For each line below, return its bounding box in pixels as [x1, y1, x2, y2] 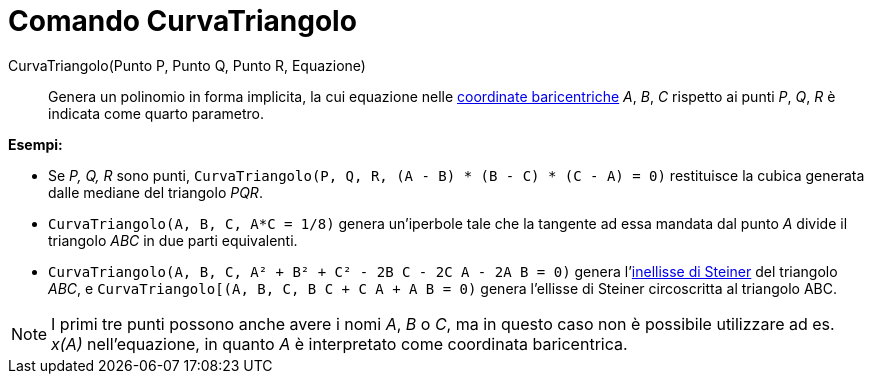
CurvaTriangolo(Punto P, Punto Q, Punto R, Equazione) [8, 56, 366, 74]
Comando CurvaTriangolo [8, 4, 357, 38]
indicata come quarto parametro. [48, 104, 264, 122]
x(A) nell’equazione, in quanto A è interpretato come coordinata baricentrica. [51, 333, 628, 354]
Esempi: [8, 135, 63, 153]
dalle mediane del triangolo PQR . [48, 183, 263, 201]
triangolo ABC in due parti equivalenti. [48, 231, 298, 249]
